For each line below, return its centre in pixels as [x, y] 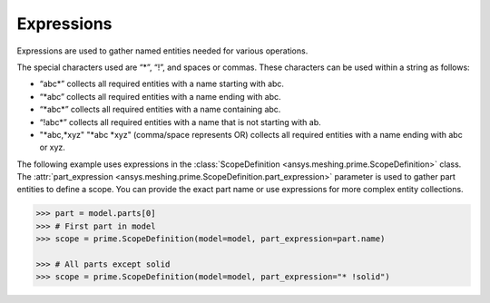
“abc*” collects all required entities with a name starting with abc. [162, 84]
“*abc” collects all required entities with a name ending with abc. [160, 96]
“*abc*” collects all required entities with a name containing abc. [160, 110]
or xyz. [52, 147]
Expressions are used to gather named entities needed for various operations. [162, 51]
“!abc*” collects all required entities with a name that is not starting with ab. [180, 122]
